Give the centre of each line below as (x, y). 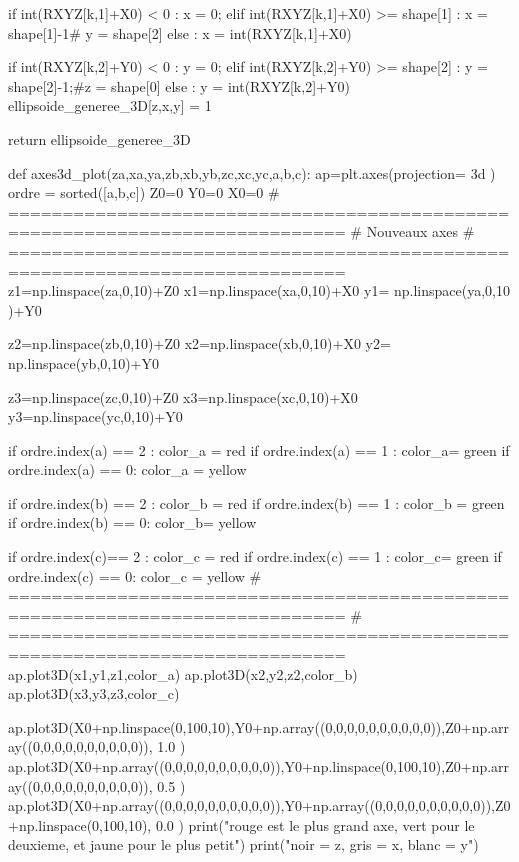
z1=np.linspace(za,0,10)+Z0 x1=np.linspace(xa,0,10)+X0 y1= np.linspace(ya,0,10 (259, 290)
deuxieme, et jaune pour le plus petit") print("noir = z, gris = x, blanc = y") (243, 844)
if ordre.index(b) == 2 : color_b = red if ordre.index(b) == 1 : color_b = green (256, 502)
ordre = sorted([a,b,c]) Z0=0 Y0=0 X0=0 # (144, 192)
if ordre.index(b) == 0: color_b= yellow (132, 522)
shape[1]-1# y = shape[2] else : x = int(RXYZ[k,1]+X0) (180, 32)
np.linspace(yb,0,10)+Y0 (84, 362)
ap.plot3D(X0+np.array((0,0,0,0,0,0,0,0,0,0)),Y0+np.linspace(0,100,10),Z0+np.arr (259, 766)
